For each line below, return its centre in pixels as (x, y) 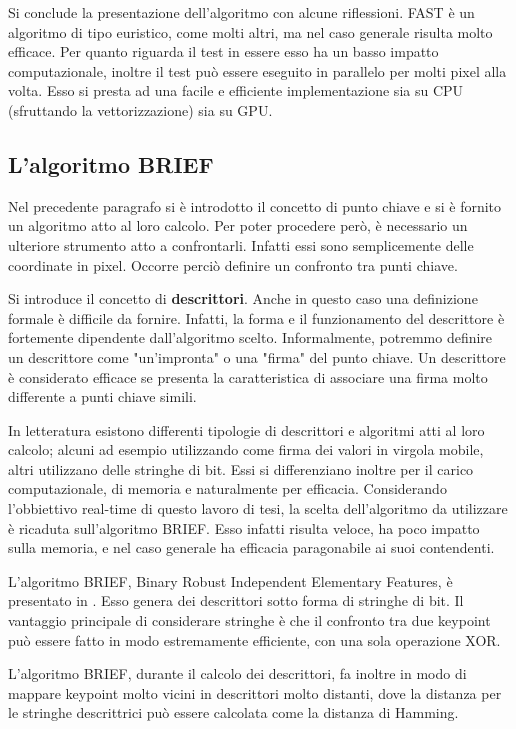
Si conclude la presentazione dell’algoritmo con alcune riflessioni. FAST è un (241, 12)
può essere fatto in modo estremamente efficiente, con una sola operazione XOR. (254, 639)
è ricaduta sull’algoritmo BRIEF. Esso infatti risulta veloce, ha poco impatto (244, 527)
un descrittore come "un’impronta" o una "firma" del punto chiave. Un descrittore (257, 356)
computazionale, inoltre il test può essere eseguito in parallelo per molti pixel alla (257, 70)
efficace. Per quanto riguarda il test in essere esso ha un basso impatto (223, 51)
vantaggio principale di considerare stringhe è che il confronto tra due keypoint (249, 620)
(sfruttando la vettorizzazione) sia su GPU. (140, 109)
